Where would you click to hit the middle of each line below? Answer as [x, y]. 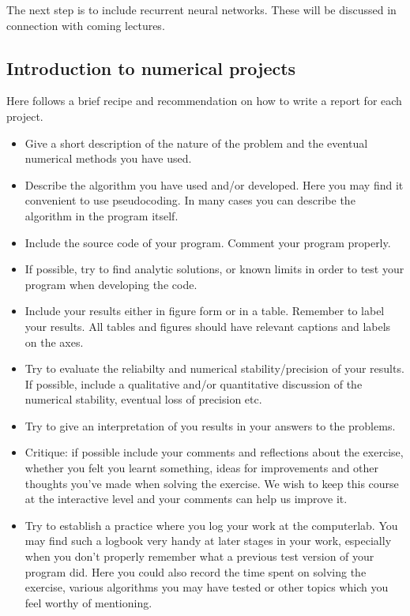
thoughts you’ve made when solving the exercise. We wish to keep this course [212, 483]
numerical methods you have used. [108, 158]
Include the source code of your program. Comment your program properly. [208, 242]
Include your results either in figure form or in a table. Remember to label [205, 311]
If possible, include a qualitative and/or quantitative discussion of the [194, 383]
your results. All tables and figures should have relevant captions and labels [208, 326]
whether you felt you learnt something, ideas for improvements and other [202, 468]
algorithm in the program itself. [102, 215]
